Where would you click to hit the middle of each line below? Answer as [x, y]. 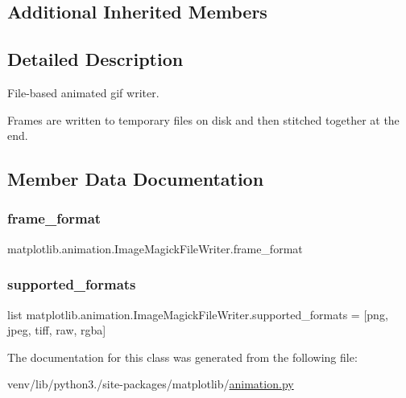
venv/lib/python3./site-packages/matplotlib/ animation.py [151, 384]
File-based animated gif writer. [83, 92]
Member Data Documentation [136, 179]
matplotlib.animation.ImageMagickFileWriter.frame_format [155, 248]
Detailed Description [95, 59]
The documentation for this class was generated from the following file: [182, 357]
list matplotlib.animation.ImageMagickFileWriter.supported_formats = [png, [198, 314]
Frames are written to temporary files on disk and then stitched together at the [203, 119]
